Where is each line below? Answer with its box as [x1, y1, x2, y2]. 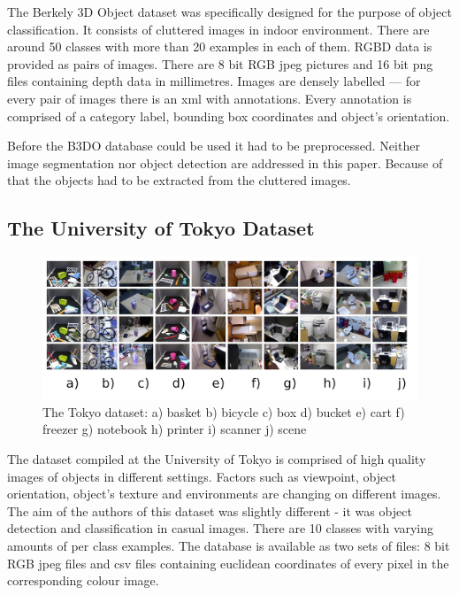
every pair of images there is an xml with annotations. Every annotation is [7, 89, 412, 107]
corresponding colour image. [7, 571, 159, 590]
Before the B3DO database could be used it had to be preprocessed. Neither [7, 136, 420, 155]
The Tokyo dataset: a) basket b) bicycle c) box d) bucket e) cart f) [42, 402, 405, 421]
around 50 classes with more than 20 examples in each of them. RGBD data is [7, 37, 432, 56]
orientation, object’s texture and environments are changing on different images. [7, 484, 441, 503]
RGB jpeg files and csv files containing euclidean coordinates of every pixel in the [7, 553, 449, 572]
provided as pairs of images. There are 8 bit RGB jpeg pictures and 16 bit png [7, 54, 433, 73]
